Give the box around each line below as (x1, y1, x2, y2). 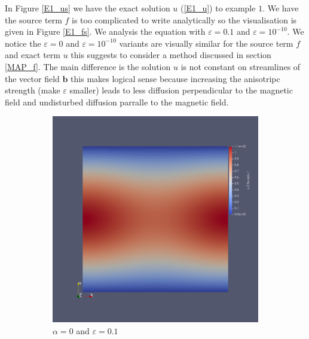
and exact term (5, 49, 60, 61)
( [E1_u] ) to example (180, 2, 256, 14)
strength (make (5, 84, 60, 96)
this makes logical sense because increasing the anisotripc (71, 72, 280, 84)
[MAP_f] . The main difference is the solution (5, 60, 171, 72)
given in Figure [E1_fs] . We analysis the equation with (5, 25, 206, 38)
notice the (5, 37, 41, 49)
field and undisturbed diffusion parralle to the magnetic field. (5, 95, 229, 108)
